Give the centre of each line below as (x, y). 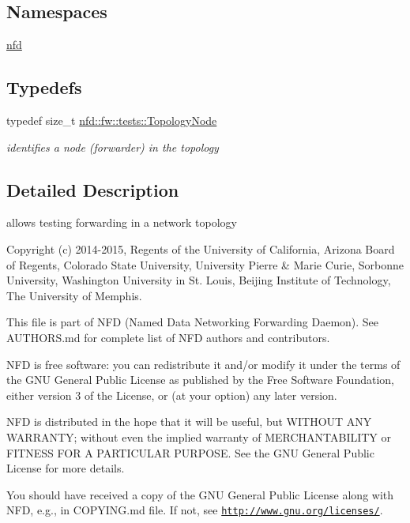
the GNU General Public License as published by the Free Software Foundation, (200, 380)
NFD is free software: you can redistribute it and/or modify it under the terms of (203, 364)
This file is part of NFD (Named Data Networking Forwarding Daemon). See (193, 322)
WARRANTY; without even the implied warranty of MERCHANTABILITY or (199, 436)
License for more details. (66, 468)
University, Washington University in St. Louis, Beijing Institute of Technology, (199, 280)
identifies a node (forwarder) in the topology (113, 147)
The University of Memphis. (74, 295)
